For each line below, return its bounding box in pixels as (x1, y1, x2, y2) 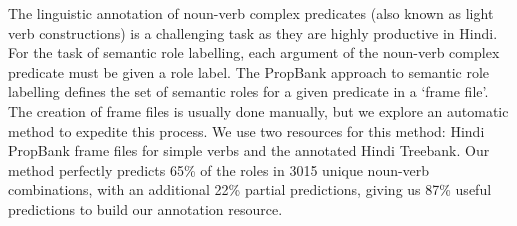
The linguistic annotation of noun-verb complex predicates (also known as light (8, 3, 494, 23)
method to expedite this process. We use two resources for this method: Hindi (8, 120, 485, 141)
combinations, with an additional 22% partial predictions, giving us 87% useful (8, 179, 492, 200)
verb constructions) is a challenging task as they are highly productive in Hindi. (8, 22, 498, 43)
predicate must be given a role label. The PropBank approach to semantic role (8, 61, 489, 82)
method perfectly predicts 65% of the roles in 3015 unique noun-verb (8, 159, 430, 180)
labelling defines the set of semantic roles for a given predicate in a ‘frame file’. (8, 81, 489, 102)
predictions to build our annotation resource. (8, 198, 283, 219)
